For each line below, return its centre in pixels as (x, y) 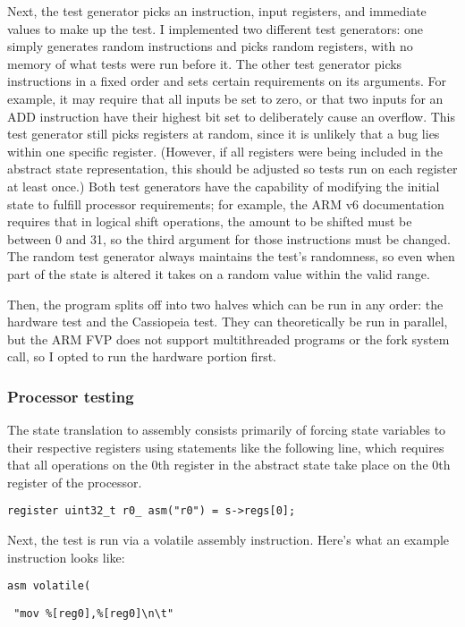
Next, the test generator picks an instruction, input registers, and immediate (217, 11)
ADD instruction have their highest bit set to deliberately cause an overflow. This (232, 116)
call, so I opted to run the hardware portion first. (142, 356)
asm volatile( (49, 586)
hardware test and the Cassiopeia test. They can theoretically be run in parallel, (228, 322)
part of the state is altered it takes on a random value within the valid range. (219, 273)
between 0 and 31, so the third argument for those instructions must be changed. (229, 238)
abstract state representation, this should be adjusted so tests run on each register (232, 169)
